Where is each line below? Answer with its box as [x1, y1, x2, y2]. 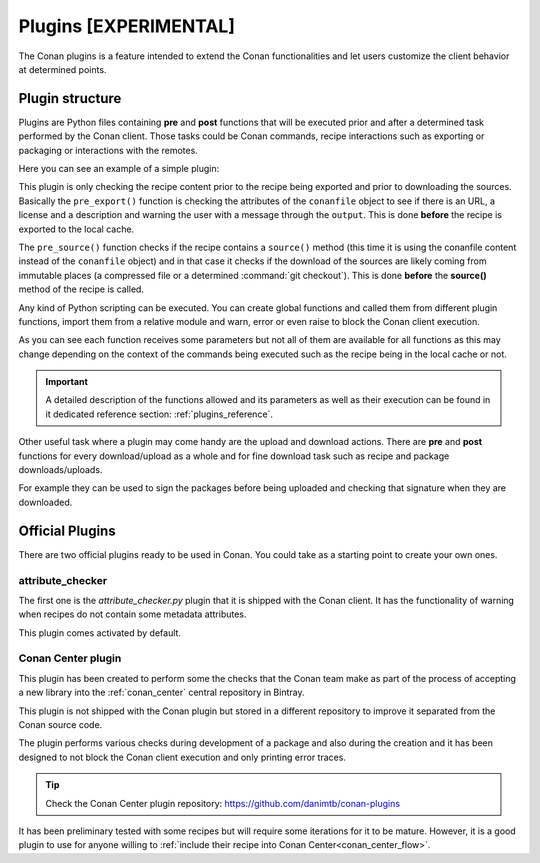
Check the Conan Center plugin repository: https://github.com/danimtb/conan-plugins [45, 797, 400, 809]
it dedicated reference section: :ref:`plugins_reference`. [45, 408, 274, 420]
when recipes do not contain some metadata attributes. [18, 608, 247, 620]
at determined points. [18, 63, 107, 75]
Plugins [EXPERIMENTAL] [18, 15, 235, 37]
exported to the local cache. [18, 223, 135, 235]
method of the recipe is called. [18, 283, 145, 295]
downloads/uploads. [18, 464, 103, 476]
